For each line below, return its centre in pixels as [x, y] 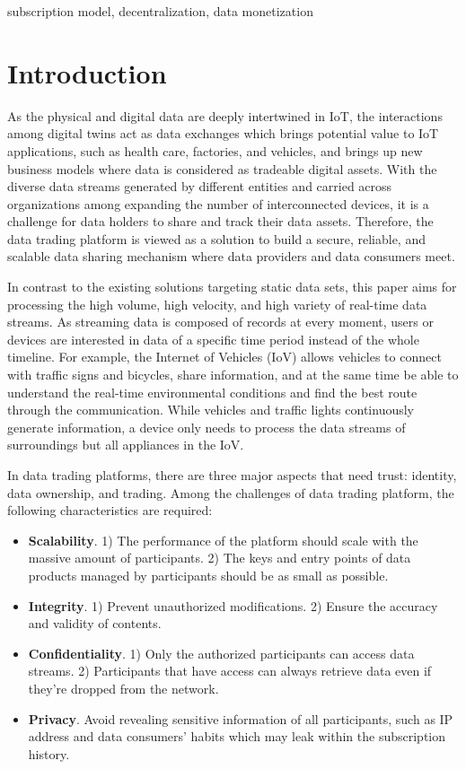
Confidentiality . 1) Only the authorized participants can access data [221, 653]
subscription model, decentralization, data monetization [160, 11]
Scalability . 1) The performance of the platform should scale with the [223, 540]
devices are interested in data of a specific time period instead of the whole [213, 339]
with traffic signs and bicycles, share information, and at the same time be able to [233, 375]
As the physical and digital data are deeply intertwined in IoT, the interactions [225, 115]
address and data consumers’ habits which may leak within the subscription [237, 736]
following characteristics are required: [110, 510]
